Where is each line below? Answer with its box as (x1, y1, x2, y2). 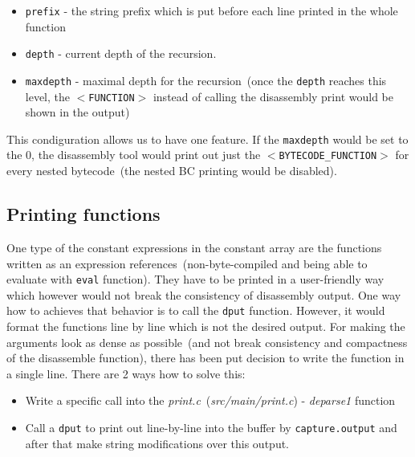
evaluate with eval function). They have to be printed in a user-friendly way (6, 271, 384, 288)
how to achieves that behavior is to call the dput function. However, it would (6, 302, 385, 319)
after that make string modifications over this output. (25, 435, 289, 451)
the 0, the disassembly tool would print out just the (6, 146, 261, 163)
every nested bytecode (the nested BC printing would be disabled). (6, 162, 337, 179)
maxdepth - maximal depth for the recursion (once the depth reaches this (25, 71, 387, 88)
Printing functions (6, 202, 161, 226)
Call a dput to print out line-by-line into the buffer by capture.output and (25, 418, 397, 435)
